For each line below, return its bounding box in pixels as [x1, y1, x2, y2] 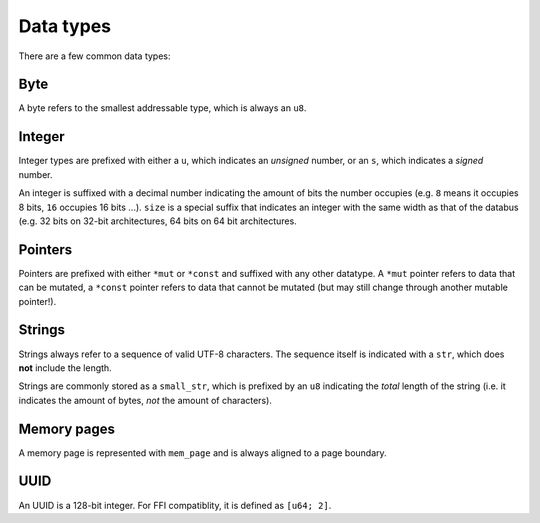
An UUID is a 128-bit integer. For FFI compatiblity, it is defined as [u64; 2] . [18, 499, 332, 511]
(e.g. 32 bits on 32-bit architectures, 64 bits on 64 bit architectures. [18, 215, 297, 227]
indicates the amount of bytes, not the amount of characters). [18, 394, 272, 406]
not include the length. [18, 361, 112, 374]
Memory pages [18, 420, 115, 437]
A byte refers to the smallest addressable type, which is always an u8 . [18, 102, 307, 114]
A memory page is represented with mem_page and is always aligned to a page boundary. [18, 446, 387, 459]
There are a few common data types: [18, 50, 171, 62]
